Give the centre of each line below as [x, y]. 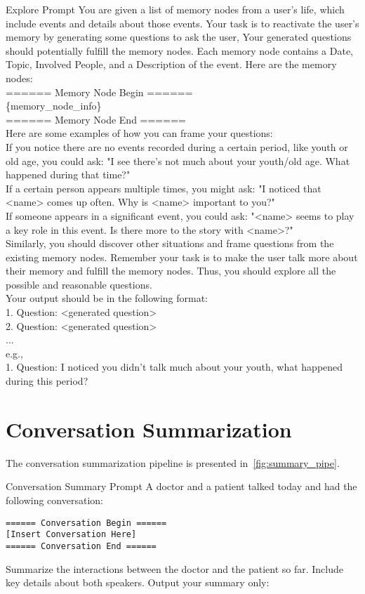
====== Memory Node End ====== [96, 119]
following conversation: [54, 500]
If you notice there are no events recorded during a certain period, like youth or [177, 146]
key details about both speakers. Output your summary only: [138, 582]
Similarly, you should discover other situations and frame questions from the [170, 243]
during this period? [47, 381]
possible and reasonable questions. [79, 284]
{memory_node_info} [54, 106]
